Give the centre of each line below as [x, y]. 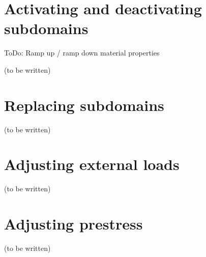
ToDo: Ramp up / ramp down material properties [82, 53]
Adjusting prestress [73, 224]
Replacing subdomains [84, 105]
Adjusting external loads [92, 164]
